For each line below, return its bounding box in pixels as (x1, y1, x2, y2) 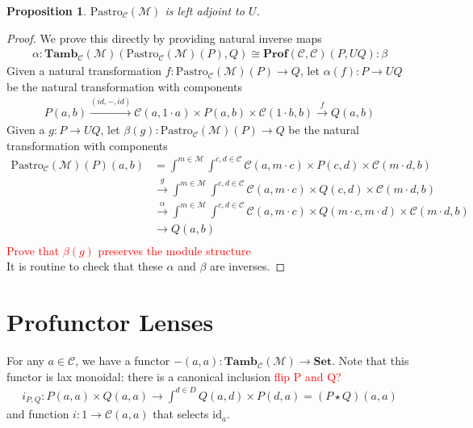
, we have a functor (75, 351, 170, 368)
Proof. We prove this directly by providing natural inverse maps (6, 29, 322, 46)
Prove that (6, 241, 60, 258)
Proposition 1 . (6, 2, 86, 19)
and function (6, 405, 69, 422)
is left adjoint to (165, 2, 245, 19)
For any (6, 351, 44, 368)
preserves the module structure (98, 241, 251, 258)
